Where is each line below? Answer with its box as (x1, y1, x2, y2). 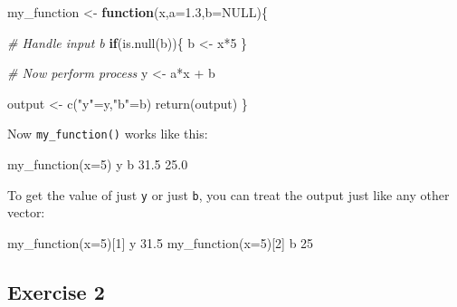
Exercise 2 (7, 277, 105, 305)
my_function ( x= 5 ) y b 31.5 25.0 (7, 155, 188, 174)
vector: (7, 203, 45, 222)
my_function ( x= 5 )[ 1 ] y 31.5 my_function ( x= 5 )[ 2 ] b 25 (7, 233, 314, 252)
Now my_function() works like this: (7, 124, 208, 143)
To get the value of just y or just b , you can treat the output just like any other (7, 185, 450, 204)
